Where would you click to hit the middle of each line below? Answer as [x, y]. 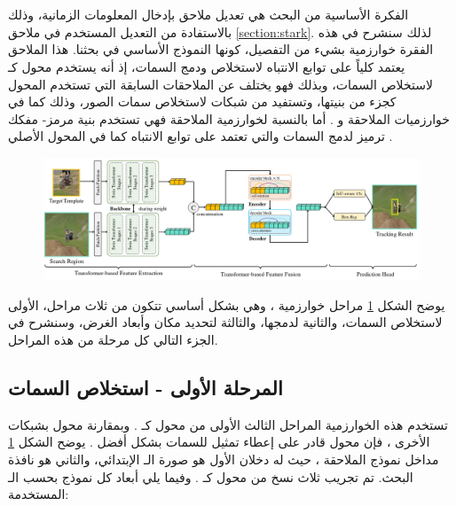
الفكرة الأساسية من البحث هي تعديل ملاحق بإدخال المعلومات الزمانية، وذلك [208, 15]
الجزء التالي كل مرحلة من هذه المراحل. [113, 340]
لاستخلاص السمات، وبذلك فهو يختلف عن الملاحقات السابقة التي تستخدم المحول [220, 84]
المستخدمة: [39, 494]
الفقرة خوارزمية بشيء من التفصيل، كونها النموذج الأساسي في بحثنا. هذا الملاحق [221, 49]
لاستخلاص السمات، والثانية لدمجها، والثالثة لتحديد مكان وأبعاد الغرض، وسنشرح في [225, 322]
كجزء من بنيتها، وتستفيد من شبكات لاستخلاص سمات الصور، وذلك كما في [202, 101]
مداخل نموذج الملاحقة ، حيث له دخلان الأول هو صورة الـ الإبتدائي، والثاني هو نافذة [224, 459]
